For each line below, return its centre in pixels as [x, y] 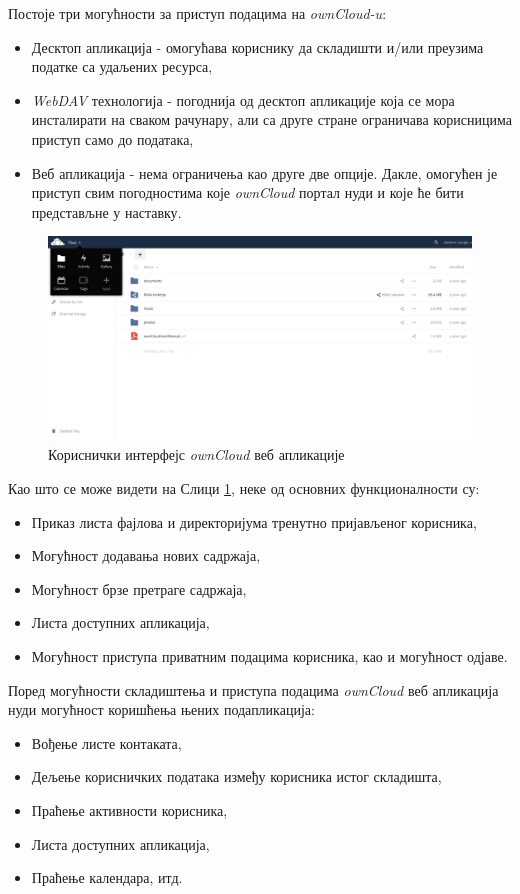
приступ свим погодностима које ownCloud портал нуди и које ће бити [247, 192]
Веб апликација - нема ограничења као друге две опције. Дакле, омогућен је [264, 172]
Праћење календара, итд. [107, 877]
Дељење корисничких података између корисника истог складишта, [236, 776]
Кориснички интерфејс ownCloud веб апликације [196, 454]
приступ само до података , [112, 138]
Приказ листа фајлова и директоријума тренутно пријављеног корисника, [254, 521]
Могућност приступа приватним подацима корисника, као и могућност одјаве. [269, 656]
